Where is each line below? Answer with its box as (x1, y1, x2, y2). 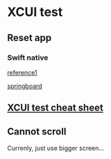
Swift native (7, 53, 49, 62)
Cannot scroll (7, 126, 67, 137)
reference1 (7, 68, 37, 76)
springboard (7, 81, 43, 90)
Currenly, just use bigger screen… (7, 144, 105, 153)
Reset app (7, 32, 52, 44)
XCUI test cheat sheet (7, 102, 104, 114)
